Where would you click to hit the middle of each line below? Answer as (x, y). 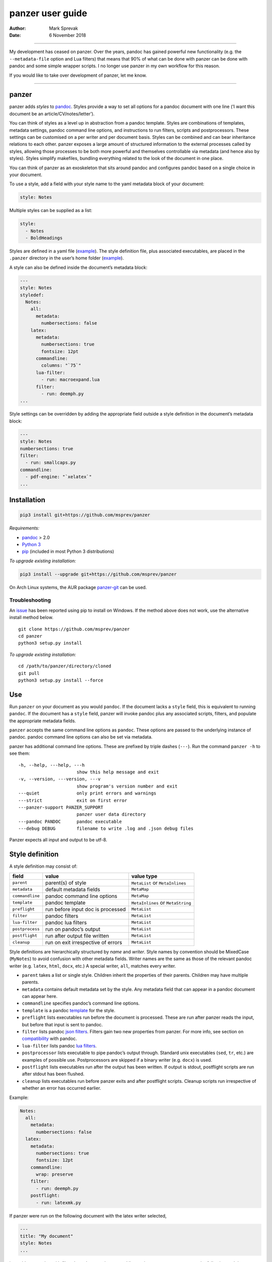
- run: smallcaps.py (51, 463)
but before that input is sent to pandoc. (62, 1024)
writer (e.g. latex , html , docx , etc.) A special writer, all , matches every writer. (93, 966)
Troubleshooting (30, 600)
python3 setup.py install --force (61, 680)
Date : (15, 35)
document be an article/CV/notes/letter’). (52, 114)
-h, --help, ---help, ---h (52, 765)
